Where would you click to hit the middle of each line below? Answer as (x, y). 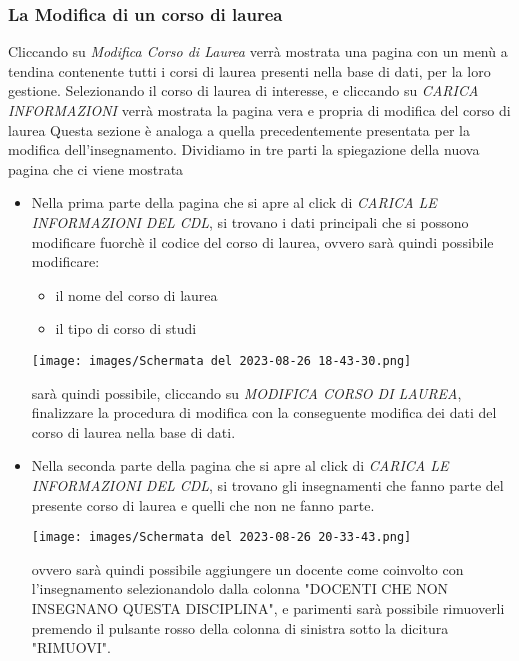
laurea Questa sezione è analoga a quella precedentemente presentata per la (239, 129)
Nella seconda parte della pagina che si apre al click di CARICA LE (240, 465)
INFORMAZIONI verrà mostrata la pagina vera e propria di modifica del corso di (259, 110)
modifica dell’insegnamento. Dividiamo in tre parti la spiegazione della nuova (244, 149)
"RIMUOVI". (71, 647)
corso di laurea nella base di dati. (133, 431)
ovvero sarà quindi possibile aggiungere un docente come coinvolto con (247, 568)
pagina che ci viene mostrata (96, 168)
